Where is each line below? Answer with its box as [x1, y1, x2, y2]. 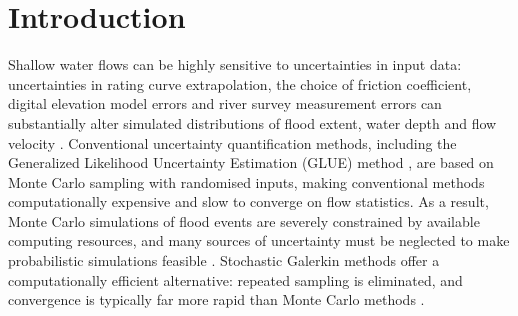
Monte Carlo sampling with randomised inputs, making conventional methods [8, 171, 485, 192]
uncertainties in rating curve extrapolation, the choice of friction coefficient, [8, 73, 472, 94]
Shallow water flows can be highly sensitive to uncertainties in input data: [8, 54, 462, 75]
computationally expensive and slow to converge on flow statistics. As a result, [8, 191, 489, 212]
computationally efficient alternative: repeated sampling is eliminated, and [8, 269, 463, 290]
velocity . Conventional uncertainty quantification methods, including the [8, 132, 457, 153]
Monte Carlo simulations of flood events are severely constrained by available [8, 210, 480, 231]
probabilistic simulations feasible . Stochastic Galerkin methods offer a [8, 250, 440, 271]
